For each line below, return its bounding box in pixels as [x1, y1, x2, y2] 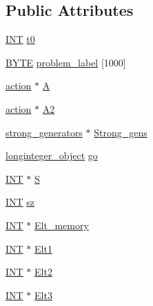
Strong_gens [94, 125, 147, 139]
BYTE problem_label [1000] [6, 55, 126, 69]
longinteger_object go [6, 148, 98, 163]
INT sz [6, 195, 35, 209]
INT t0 [6, 32, 35, 46]
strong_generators [6, 125, 83, 139]
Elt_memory [34, 217, 89, 232]
